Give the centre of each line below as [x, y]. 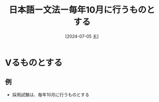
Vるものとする [34, 63]
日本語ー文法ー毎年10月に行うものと [82, 10]
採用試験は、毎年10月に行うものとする [50, 94]
